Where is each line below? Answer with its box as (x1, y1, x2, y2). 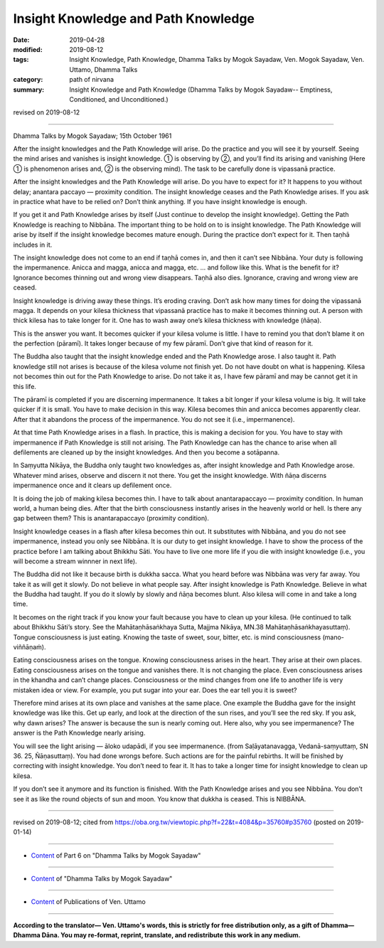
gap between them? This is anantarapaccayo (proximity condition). (13, 514, 210, 523)
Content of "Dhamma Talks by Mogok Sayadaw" (31, 875, 173, 883)
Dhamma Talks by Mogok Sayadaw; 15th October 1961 (13, 132, 172, 140)
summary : (13, 85, 45, 94)
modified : (13, 45, 43, 53)
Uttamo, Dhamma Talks (69, 65, 138, 74)
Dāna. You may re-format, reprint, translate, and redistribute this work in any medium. (41, 931, 302, 939)
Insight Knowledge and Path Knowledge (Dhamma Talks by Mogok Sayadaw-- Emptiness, (69, 85, 333, 94)
